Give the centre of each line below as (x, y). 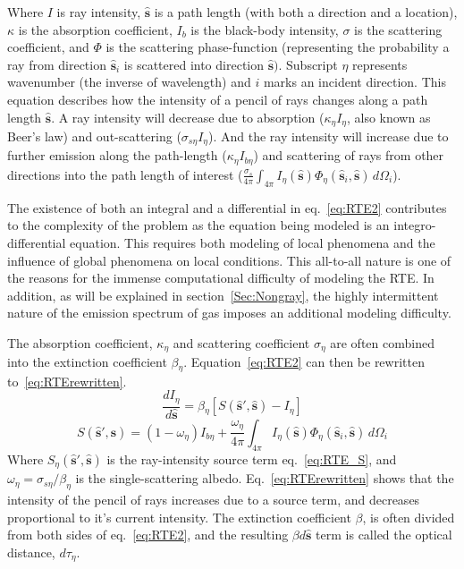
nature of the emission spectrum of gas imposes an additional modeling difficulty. (229, 313)
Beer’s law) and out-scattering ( (94, 136)
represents (380, 64)
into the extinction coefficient (87, 362)
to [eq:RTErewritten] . (67, 381)
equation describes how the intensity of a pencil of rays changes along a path (218, 99)
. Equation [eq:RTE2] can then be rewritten (304, 362)
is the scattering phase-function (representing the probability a (278, 47)
